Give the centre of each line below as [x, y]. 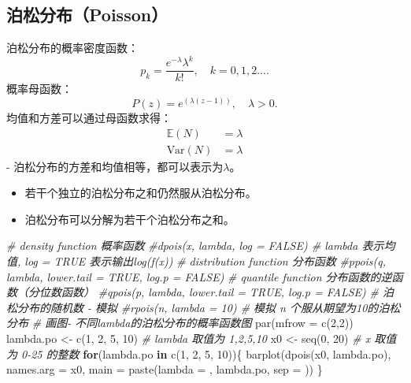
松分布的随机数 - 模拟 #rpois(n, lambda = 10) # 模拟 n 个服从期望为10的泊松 [204, 307]
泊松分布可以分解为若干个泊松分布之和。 [130, 219]
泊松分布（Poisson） [87, 15]
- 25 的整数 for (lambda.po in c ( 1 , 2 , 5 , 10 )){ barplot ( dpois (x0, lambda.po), [209, 353]
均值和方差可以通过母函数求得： [89, 117]
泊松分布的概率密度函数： [72, 48]
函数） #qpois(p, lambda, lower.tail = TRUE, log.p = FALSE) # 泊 [227, 292]
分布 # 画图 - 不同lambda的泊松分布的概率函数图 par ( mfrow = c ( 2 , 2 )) [180, 323]
